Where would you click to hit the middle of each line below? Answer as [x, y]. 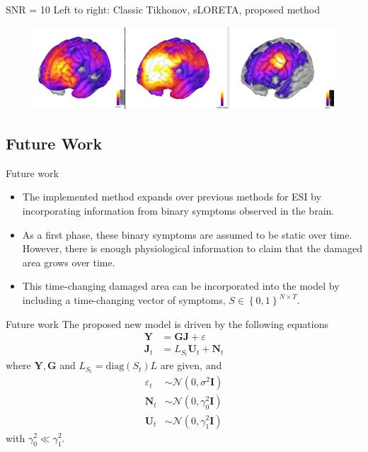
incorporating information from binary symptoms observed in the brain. [178, 211]
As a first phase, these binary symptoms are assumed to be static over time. [187, 234]
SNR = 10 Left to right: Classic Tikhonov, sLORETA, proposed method [163, 9]
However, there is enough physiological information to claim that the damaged [192, 248]
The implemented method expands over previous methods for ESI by [172, 197]
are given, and [191, 365]
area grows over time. [69, 262]
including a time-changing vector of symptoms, [124, 300]
